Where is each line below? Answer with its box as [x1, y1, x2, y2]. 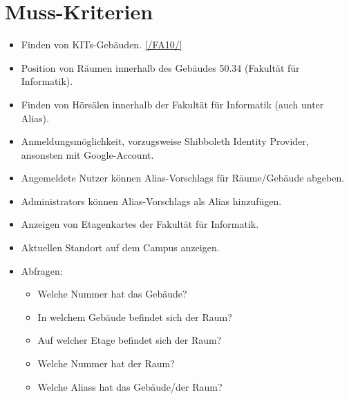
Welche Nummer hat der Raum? [37, 356, 175, 371]
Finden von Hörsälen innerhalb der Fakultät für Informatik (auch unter [21, 97, 324, 111]
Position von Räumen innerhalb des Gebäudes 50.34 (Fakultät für [21, 60, 300, 75]
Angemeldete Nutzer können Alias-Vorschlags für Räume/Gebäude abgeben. [21, 171, 345, 185]
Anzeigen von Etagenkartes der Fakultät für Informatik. [21, 217, 259, 231]
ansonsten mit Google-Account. [21, 147, 154, 162]
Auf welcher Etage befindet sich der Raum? [37, 333, 222, 347]
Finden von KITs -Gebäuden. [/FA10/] [21, 37, 182, 52]
